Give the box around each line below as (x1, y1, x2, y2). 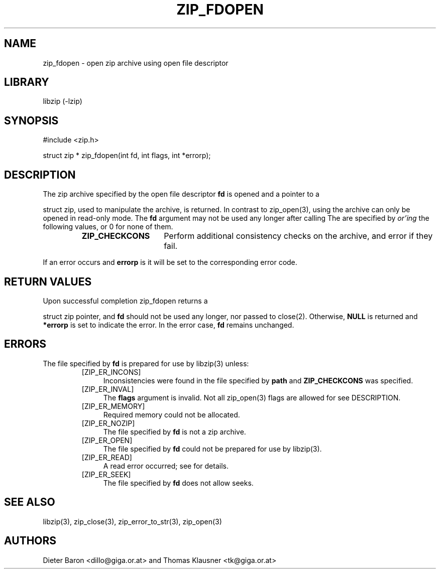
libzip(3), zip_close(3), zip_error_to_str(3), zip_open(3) (43, 517, 222, 526)
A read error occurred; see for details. (103, 461, 229, 470)
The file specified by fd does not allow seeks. (103, 478, 254, 487)
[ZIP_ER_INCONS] (81, 367, 141, 376)
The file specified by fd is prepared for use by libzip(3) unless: (43, 359, 249, 368)
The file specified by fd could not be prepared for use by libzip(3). (103, 444, 322, 453)
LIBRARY (4, 76, 49, 89)
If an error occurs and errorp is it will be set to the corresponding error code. (43, 258, 297, 267)
